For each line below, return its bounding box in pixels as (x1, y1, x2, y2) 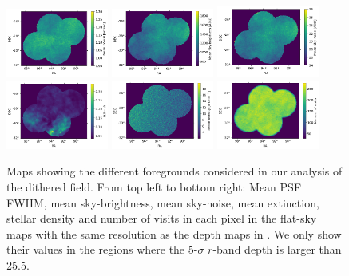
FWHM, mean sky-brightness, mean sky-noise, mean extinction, (6, 194, 319, 211)
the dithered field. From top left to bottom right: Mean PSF (6, 179, 302, 195)
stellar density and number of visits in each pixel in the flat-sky (6, 210, 317, 227)
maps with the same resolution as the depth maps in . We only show (6, 225, 342, 242)
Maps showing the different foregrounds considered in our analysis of (6, 163, 343, 179)
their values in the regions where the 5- (6, 241, 198, 258)
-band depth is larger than (212, 241, 342, 258)
